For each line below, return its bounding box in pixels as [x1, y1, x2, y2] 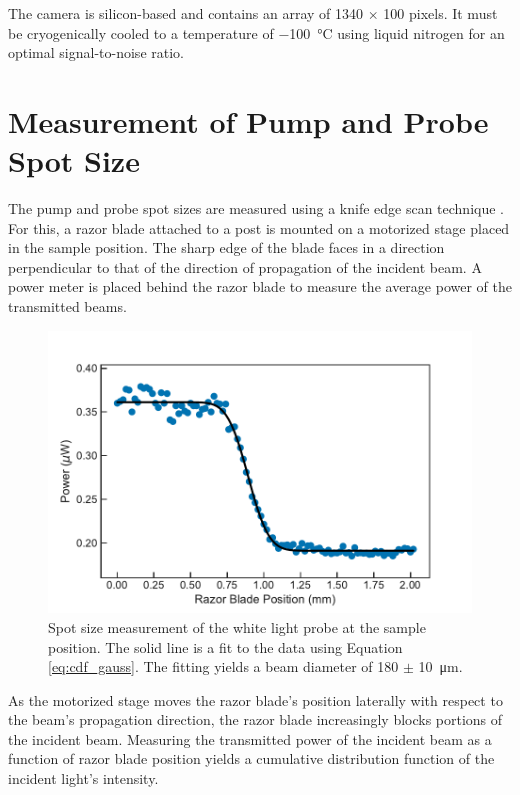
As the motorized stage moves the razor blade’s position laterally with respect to [8, 689, 503, 710]
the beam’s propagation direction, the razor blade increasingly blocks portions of [8, 709, 503, 730]
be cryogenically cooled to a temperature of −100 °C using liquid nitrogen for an [8, 22, 505, 43]
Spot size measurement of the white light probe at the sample [48, 616, 426, 637]
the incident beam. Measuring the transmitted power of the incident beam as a [8, 728, 492, 749]
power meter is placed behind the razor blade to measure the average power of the [8, 276, 512, 297]
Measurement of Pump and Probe [8, 100, 489, 141]
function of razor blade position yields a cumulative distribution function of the [8, 748, 495, 769]
